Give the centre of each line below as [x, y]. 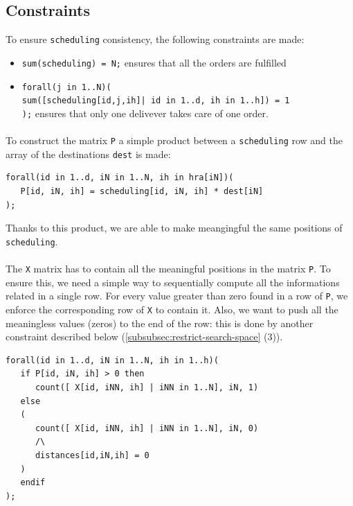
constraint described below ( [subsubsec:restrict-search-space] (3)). [144, 337]
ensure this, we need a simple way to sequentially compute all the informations [173, 282]
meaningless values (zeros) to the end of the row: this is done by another [160, 323]
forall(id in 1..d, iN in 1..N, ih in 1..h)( [112, 360]
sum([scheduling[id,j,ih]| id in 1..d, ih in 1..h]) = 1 [156, 101]
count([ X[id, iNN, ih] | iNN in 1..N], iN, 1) [147, 387]
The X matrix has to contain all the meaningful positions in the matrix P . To [168, 269]
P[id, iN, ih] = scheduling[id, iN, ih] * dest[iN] [142, 191]
